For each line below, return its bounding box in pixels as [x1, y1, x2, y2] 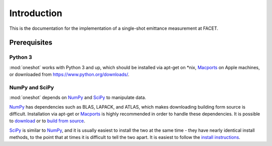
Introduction [9, 8, 62, 19]
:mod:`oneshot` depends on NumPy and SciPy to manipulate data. [9, 94, 146, 101]
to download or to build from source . [9, 118, 86, 124]
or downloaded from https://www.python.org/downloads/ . [9, 71, 129, 78]
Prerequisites [9, 38, 52, 47]
